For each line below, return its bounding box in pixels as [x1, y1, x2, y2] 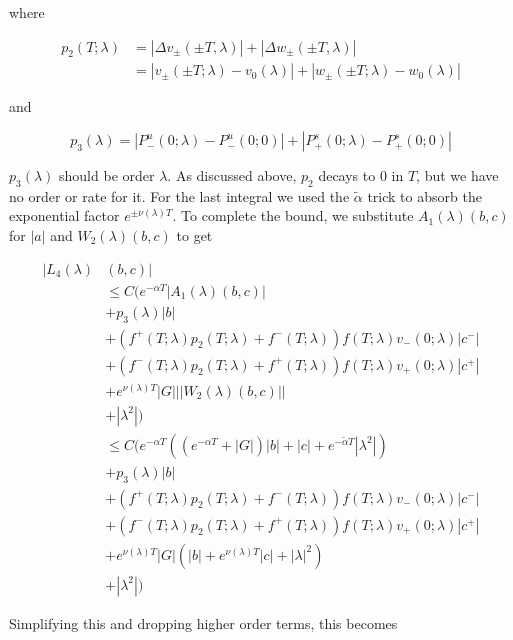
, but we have [416, 165, 499, 186]
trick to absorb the [367, 185, 482, 206]
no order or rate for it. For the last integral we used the [9, 185, 350, 206]
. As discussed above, [167, 165, 297, 186]
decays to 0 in [318, 165, 404, 186]
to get [176, 225, 213, 246]
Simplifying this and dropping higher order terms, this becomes [9, 612, 398, 633]
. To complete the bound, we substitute [172, 205, 414, 226]
